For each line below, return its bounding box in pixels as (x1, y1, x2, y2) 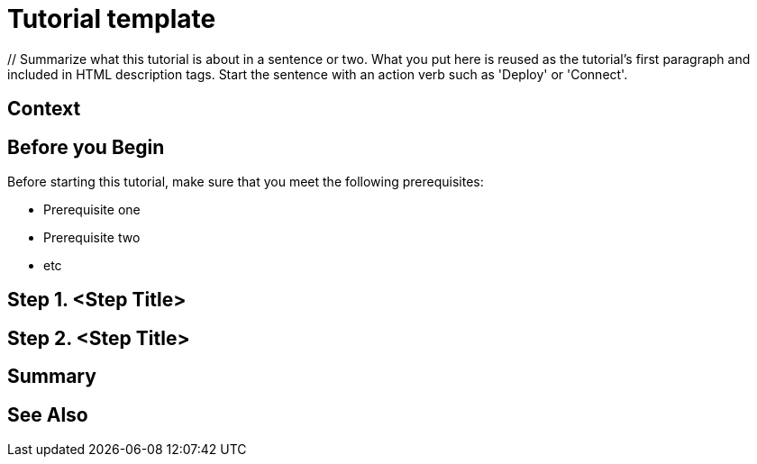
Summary (7, 365, 96, 388)
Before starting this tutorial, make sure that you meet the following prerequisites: (7, 174, 484, 190)
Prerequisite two (43, 230, 141, 246)
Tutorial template (7, 4, 216, 34)
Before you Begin (7, 135, 165, 159)
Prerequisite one (43, 202, 141, 218)
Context (7, 97, 81, 121)
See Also (7, 403, 88, 426)
